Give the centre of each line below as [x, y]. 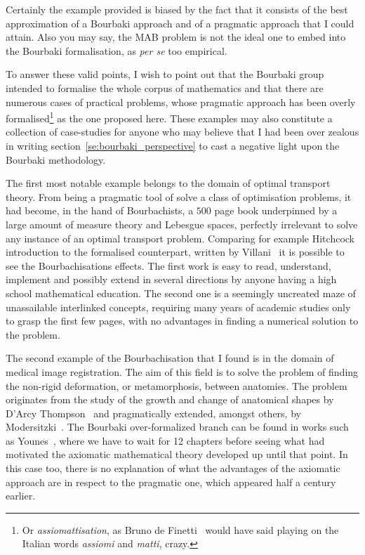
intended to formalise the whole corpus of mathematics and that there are [165, 87]
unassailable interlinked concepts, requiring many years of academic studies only [178, 307]
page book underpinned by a [276, 210]
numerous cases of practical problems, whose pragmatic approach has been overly [181, 102]
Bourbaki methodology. [56, 159]
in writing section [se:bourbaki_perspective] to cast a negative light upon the [173, 145]
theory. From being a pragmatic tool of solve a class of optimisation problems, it [179, 196]
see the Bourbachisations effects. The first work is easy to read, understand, [168, 265]
